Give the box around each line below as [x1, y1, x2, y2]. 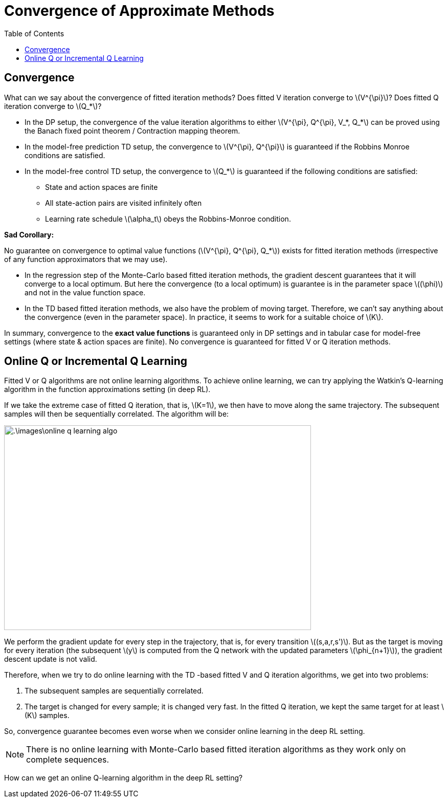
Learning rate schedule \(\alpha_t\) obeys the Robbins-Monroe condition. [45, 214, 291, 223]
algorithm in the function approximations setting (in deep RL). [4, 385, 211, 394]
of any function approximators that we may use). [4, 254, 168, 264]
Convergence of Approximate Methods [4, 2, 275, 19]
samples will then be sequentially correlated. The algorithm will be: [4, 409, 229, 419]
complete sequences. [26, 754, 109, 765]
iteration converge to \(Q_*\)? [4, 101, 102, 111]
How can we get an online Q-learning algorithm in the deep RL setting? [4, 773, 243, 783]
